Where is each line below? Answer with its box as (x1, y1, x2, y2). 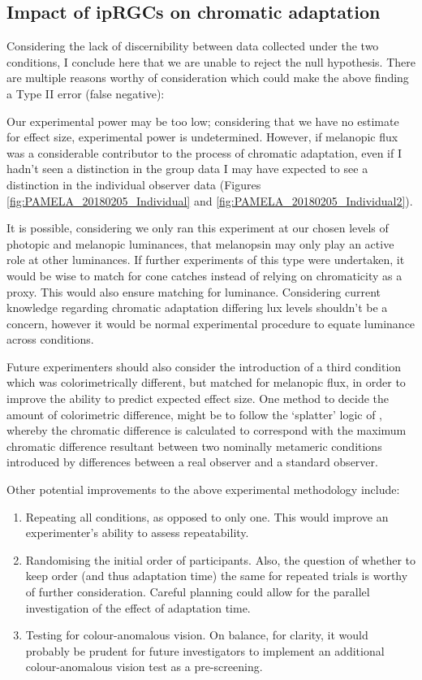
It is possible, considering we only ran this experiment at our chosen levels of (6, 219, 389, 236)
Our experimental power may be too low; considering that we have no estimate (6, 112, 399, 129)
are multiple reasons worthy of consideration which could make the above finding (6, 69, 409, 86)
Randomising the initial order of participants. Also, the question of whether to (25, 551, 416, 568)
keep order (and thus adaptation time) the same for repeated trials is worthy (25, 567, 408, 584)
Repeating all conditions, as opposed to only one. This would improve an (25, 508, 389, 525)
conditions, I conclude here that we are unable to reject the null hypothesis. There (6, 53, 416, 70)
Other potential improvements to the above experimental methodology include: (6, 481, 400, 498)
